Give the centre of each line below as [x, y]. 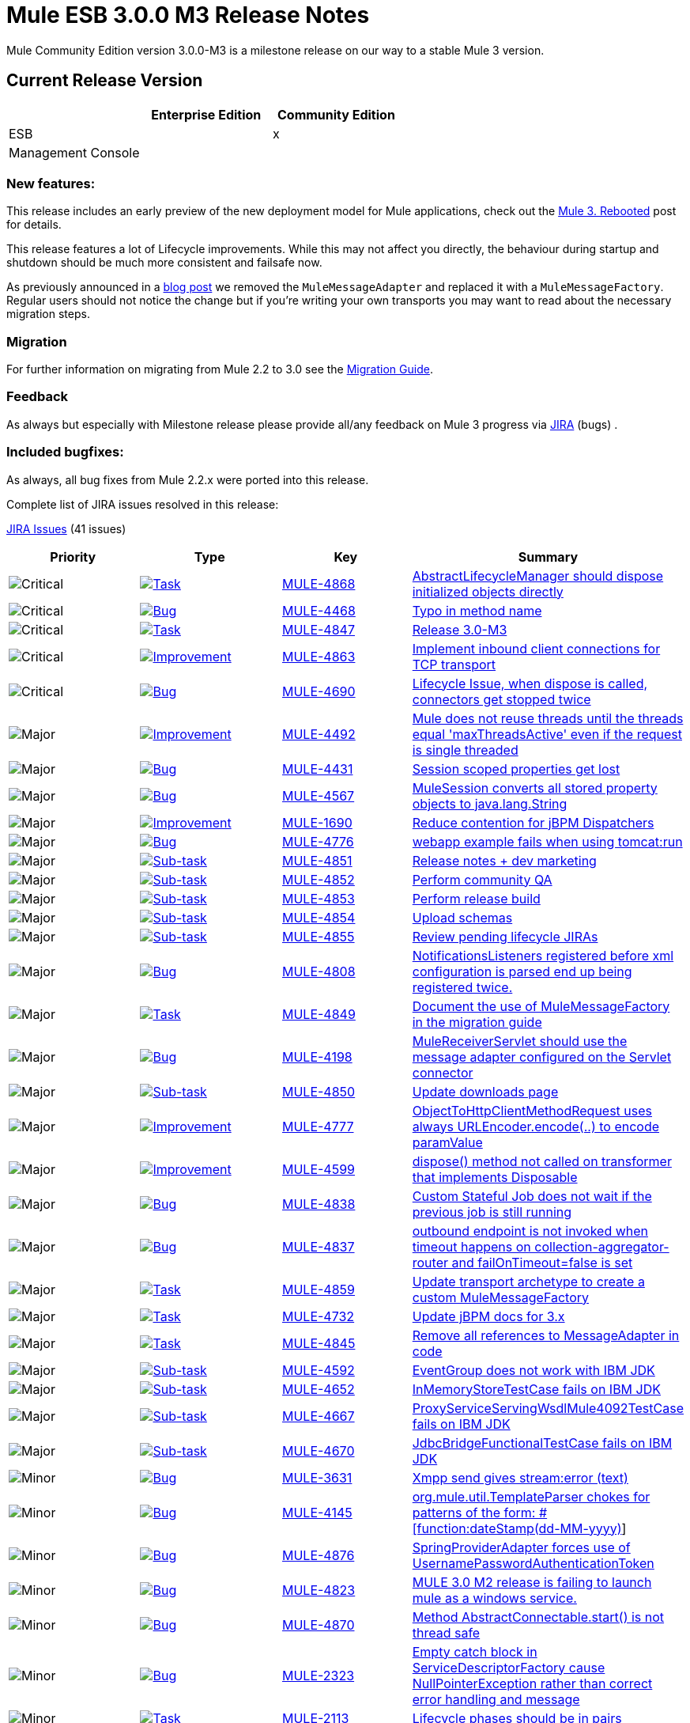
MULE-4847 [318, 629]
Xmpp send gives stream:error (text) [520, 1477]
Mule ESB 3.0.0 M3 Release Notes [188, 15]
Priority [73, 557]
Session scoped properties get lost [516, 769]
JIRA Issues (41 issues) [66, 528]
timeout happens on [471, 1246]
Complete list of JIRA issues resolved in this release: [143, 504]
